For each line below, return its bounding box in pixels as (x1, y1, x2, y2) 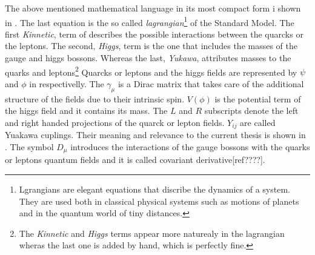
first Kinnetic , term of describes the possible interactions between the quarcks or (5, 27, 303, 40)
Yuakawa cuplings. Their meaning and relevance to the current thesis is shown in (5, 128, 306, 141)
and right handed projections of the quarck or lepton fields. (5, 116, 225, 128)
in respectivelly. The (29, 77, 104, 90)
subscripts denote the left (204, 104, 299, 117)
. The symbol (5, 140, 54, 153)
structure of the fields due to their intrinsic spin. (5, 92, 185, 105)
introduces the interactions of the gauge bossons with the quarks (70, 140, 310, 153)
